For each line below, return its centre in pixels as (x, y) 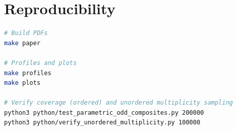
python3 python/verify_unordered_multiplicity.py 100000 (102, 123)
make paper (22, 43)
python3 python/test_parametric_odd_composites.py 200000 (104, 112)
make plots (22, 83)
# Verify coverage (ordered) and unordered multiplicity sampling (119, 103)
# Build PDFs (26, 33)
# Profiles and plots (41, 63)
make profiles (28, 73)
